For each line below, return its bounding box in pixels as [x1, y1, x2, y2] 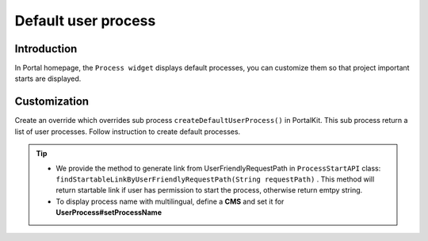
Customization [14, 95, 90, 109]
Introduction [14, 42, 78, 55]
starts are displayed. [14, 74, 82, 83]
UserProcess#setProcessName [55, 208, 162, 217]
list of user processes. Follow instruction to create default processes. [14, 127, 241, 136]
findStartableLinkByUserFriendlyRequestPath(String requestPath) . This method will [55, 174, 375, 184]
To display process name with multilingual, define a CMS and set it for [55, 197, 285, 206]
